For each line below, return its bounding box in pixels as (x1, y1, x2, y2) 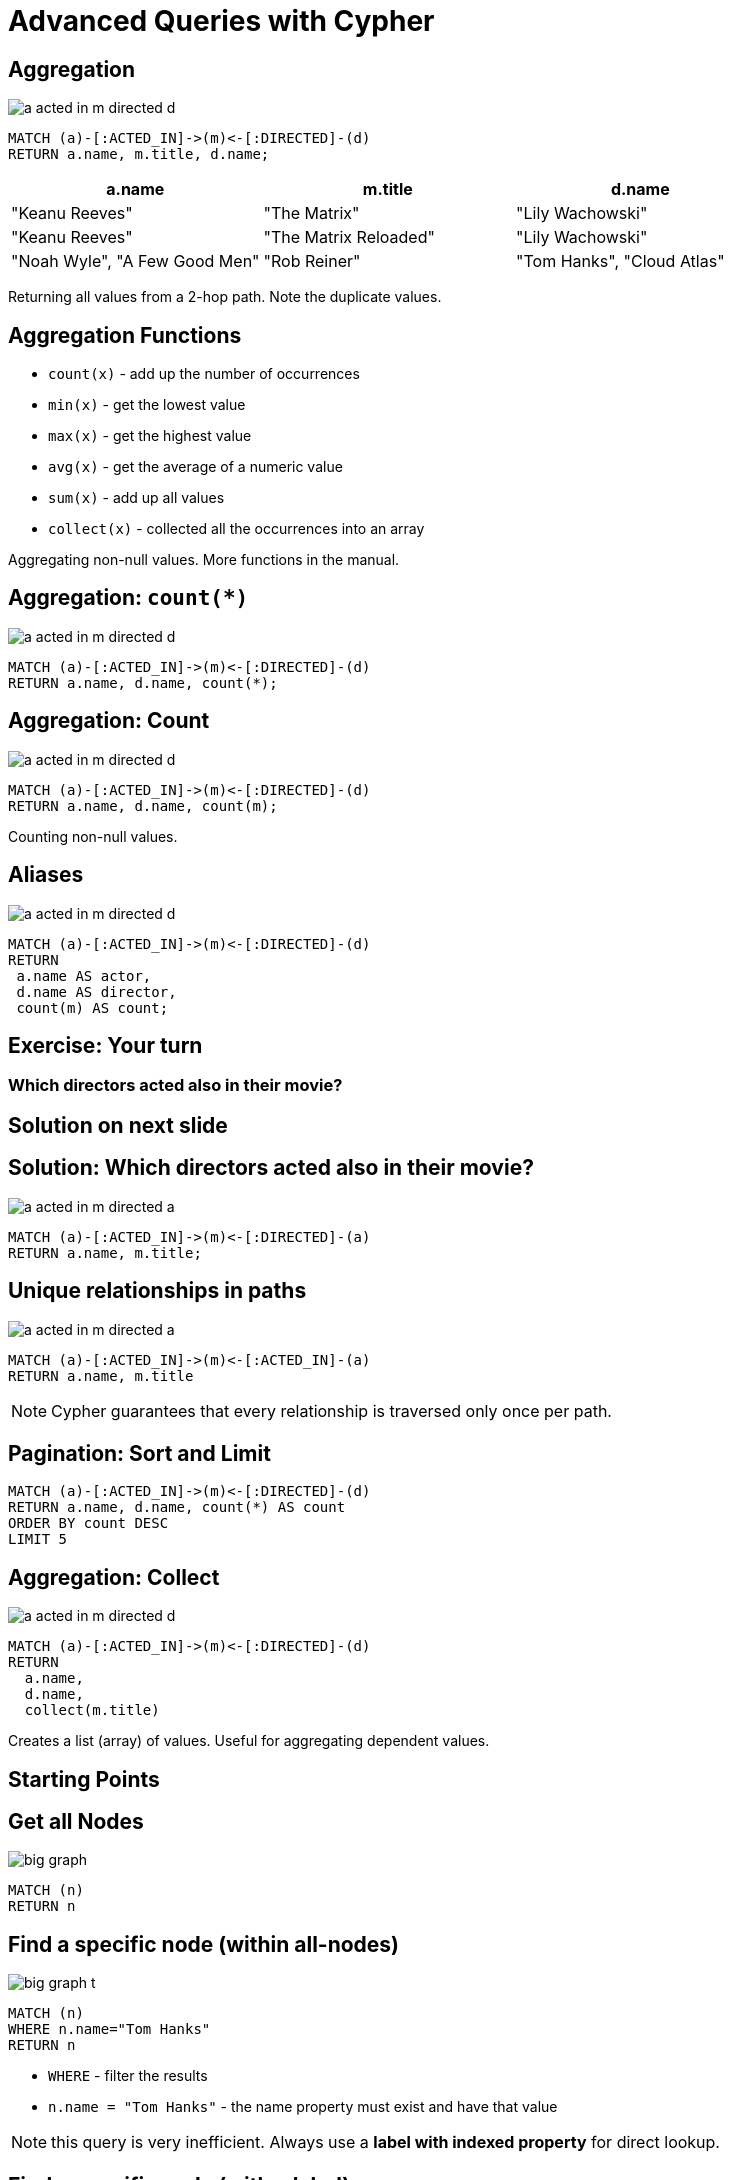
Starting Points (8, 1766, 160, 1792)
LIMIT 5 (8, 1531, 68, 1548)
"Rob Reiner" (263, 251, 361, 272)
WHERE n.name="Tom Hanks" (8, 2021, 211, 2038)
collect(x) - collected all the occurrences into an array (48, 520, 425, 538)
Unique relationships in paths (8, 1278, 307, 1304)
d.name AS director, (16, 983, 177, 1000)
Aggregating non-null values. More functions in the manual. (8, 551, 400, 569)
